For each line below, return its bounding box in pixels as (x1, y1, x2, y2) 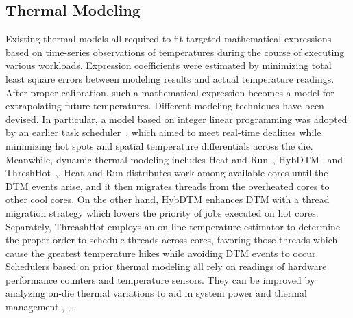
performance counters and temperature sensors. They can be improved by (5, 272, 315, 287)
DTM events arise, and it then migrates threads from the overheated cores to (5, 178, 330, 193)
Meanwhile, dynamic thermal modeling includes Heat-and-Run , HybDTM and (5, 152, 343, 166)
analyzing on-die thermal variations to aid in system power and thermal (5, 286, 307, 300)
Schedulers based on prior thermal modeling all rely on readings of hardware (5, 259, 327, 274)
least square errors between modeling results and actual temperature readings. (5, 71, 334, 85)
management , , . (5, 300, 77, 314)
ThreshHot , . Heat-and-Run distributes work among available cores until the (5, 165, 328, 180)
